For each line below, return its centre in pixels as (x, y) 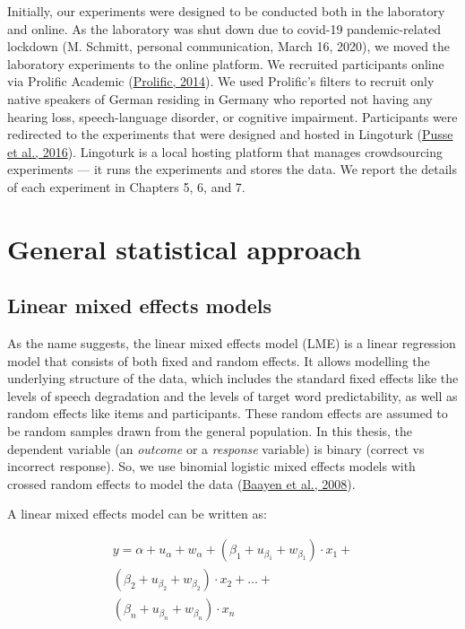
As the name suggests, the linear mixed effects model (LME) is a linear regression (232, 343)
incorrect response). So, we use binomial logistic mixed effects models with (211, 466)
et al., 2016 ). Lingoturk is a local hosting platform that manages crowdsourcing (225, 151)
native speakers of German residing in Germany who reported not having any (220, 98)
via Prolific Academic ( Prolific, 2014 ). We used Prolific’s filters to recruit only (221, 81)
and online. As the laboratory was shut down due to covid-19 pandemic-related (224, 28)
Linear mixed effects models (140, 306)
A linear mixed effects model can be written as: (137, 514)
